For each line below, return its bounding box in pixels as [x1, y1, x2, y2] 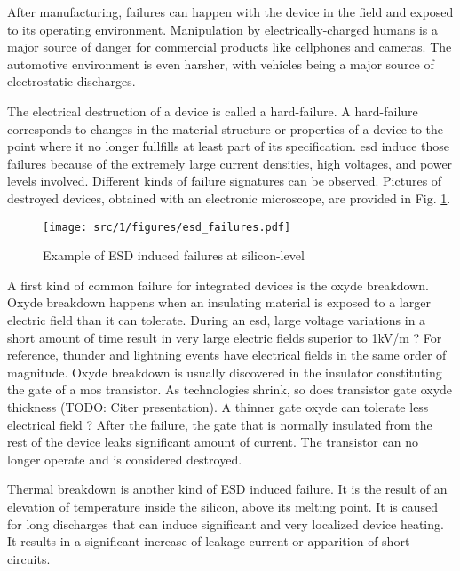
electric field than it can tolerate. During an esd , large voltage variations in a [7, 310, 426, 329]
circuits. [7, 549, 51, 567]
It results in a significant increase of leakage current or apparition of [7, 532, 378, 551]
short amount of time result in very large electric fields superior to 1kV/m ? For [7, 328, 442, 346]
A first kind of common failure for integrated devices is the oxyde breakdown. [7, 275, 429, 294]
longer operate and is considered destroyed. [7, 449, 242, 468]
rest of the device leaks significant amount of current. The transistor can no [7, 432, 418, 451]
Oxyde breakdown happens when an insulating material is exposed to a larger [7, 293, 431, 312]
